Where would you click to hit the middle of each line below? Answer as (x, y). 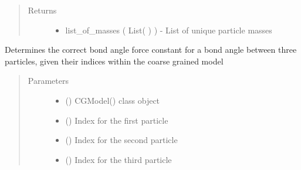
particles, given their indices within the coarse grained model (114, 61)
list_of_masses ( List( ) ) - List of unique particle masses (169, 30)
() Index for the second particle (121, 140)
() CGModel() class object (113, 100)
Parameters (48, 81)
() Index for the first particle (117, 120)
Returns (42, 10)
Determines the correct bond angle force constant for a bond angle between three (151, 50)
